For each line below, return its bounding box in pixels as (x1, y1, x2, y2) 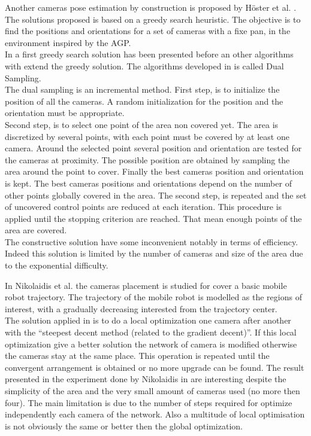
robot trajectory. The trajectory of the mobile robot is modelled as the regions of (5, 291, 302, 303)
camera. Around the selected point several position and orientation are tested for (5, 142, 302, 154)
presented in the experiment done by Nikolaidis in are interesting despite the (5, 373, 286, 385)
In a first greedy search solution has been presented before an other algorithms (5, 48, 294, 60)
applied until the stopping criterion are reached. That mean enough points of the (5, 212, 302, 224)
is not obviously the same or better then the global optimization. (5, 419, 243, 432)
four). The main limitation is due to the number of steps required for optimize (5, 396, 292, 408)
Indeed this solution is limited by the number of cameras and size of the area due (5, 247, 303, 260)
